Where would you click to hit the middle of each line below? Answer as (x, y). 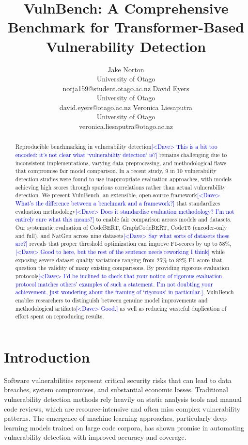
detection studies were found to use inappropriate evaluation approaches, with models (123, 179)
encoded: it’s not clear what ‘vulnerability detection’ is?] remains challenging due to (121, 155)
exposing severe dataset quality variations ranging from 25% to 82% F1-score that (119, 260)
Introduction (47, 357)
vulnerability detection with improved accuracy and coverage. (95, 437)
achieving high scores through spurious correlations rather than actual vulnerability (121, 187)
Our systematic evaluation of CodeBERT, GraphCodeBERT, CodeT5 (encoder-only (121, 228)
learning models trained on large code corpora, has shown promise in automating (124, 427)
